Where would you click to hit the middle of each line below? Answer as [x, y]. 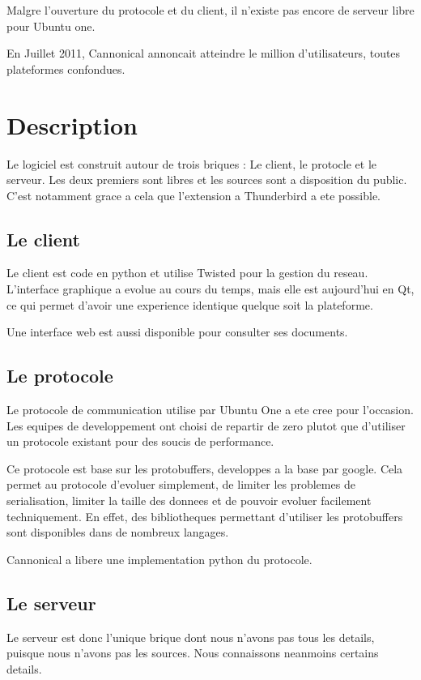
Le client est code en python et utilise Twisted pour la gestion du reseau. [187, 273]
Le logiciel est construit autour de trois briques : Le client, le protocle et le [192, 163]
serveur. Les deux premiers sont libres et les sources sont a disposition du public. [207, 180]
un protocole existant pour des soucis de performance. [140, 441]
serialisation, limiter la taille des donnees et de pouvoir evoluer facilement [189, 500]
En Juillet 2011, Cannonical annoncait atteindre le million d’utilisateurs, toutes [204, 53]
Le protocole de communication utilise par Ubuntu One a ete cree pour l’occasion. [210, 410]
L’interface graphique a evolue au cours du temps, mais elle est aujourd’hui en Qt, [210, 289]
